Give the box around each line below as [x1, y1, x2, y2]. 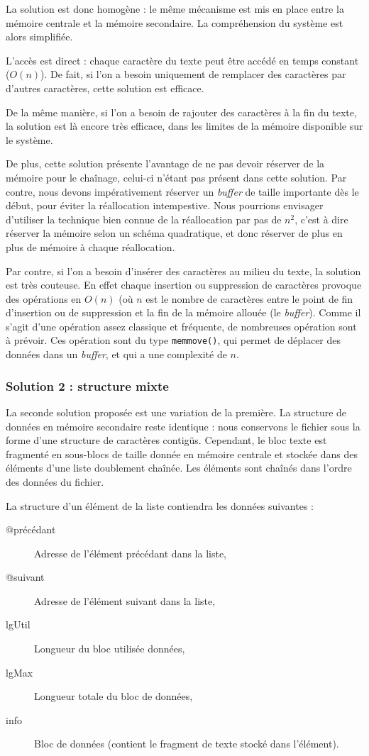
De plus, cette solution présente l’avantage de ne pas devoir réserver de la [6, 156, 325, 171]
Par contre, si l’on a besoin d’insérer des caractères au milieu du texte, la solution [6, 263, 361, 278]
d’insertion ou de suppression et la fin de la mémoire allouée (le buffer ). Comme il [6, 305, 361, 320]
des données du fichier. [6, 474, 104, 489]
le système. [6, 132, 53, 147]
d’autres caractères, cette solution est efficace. [6, 80, 204, 95]
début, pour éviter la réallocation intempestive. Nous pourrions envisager [6, 198, 324, 213]
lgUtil [6, 617, 31, 632]
